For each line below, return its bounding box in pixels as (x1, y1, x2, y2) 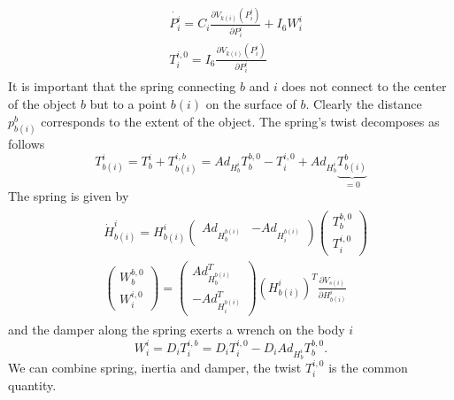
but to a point (89, 95, 167, 113)
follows (8, 134, 45, 152)
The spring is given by (8, 187, 129, 205)
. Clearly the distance (305, 95, 422, 113)
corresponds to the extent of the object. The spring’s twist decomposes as (41, 112, 440, 130)
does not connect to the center (281, 77, 447, 96)
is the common (328, 358, 408, 376)
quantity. (8, 376, 57, 395)
